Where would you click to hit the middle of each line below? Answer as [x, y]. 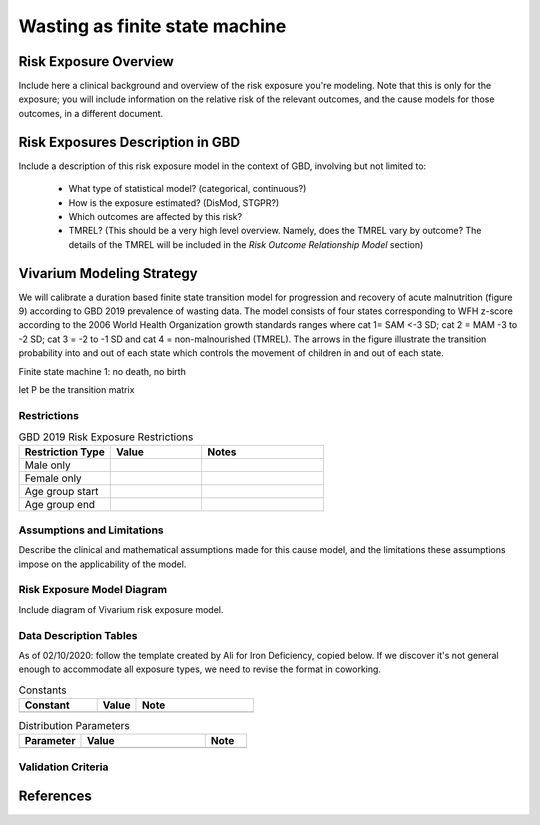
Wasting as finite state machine [152, 26]
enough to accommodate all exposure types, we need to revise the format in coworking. [200, 669]
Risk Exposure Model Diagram [93, 590]
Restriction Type [64, 452]
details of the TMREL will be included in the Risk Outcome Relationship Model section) [246, 244]
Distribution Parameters [74, 726]
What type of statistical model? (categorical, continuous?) [187, 189]
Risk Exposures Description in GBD [129, 141]
